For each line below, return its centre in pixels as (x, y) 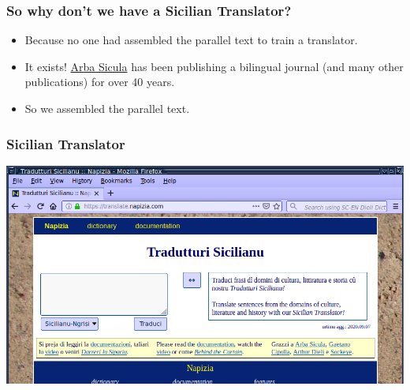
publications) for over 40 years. (100, 82)
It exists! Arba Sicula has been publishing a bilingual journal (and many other (214, 66)
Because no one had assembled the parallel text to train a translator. (191, 40)
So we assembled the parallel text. (107, 108)
